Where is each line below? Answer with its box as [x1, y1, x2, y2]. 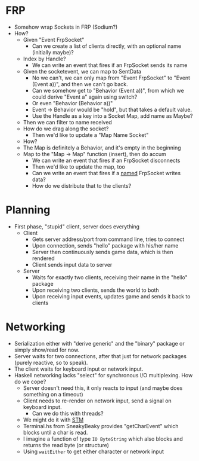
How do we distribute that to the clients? [32, 182, 132, 189]
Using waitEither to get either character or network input [23, 448, 164, 455]
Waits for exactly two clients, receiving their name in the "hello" [32, 273, 188, 281]
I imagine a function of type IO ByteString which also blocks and [23, 435, 183, 442]
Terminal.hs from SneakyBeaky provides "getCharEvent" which [23, 422, 179, 429]
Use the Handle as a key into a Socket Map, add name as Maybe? [32, 112, 193, 120]
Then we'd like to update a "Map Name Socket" [32, 131, 149, 138]
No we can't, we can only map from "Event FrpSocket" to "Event [32, 74, 191, 81]
